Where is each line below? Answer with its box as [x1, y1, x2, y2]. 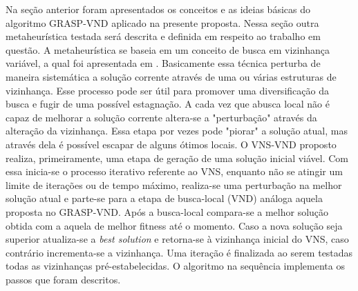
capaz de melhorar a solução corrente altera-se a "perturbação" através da [6, 110, 317, 124]
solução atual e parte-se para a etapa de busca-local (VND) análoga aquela [6, 191, 323, 205]
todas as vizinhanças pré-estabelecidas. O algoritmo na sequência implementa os [6, 259, 345, 273]
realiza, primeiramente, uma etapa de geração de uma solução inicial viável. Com [6, 150, 349, 165]
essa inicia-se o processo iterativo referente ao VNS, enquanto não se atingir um [6, 164, 343, 179]
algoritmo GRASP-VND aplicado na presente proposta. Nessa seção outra [6, 15, 319, 30]
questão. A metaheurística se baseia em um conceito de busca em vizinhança [6, 42, 330, 57]
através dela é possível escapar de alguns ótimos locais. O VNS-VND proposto [6, 137, 337, 151]
